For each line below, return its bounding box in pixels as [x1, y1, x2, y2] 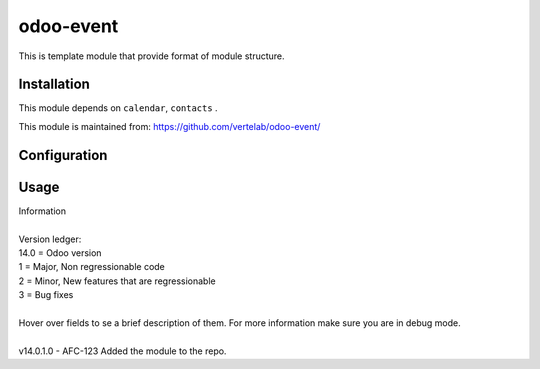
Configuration [18, 146, 108, 164]
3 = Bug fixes [18, 289, 74, 301]
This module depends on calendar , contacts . [18, 102, 219, 114]
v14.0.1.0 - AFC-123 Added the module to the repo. [18, 345, 227, 357]
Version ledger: [18, 233, 82, 245]
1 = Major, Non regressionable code [18, 261, 165, 273]
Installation [18, 76, 90, 93]
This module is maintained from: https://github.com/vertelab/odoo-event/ [18, 120, 321, 132]
